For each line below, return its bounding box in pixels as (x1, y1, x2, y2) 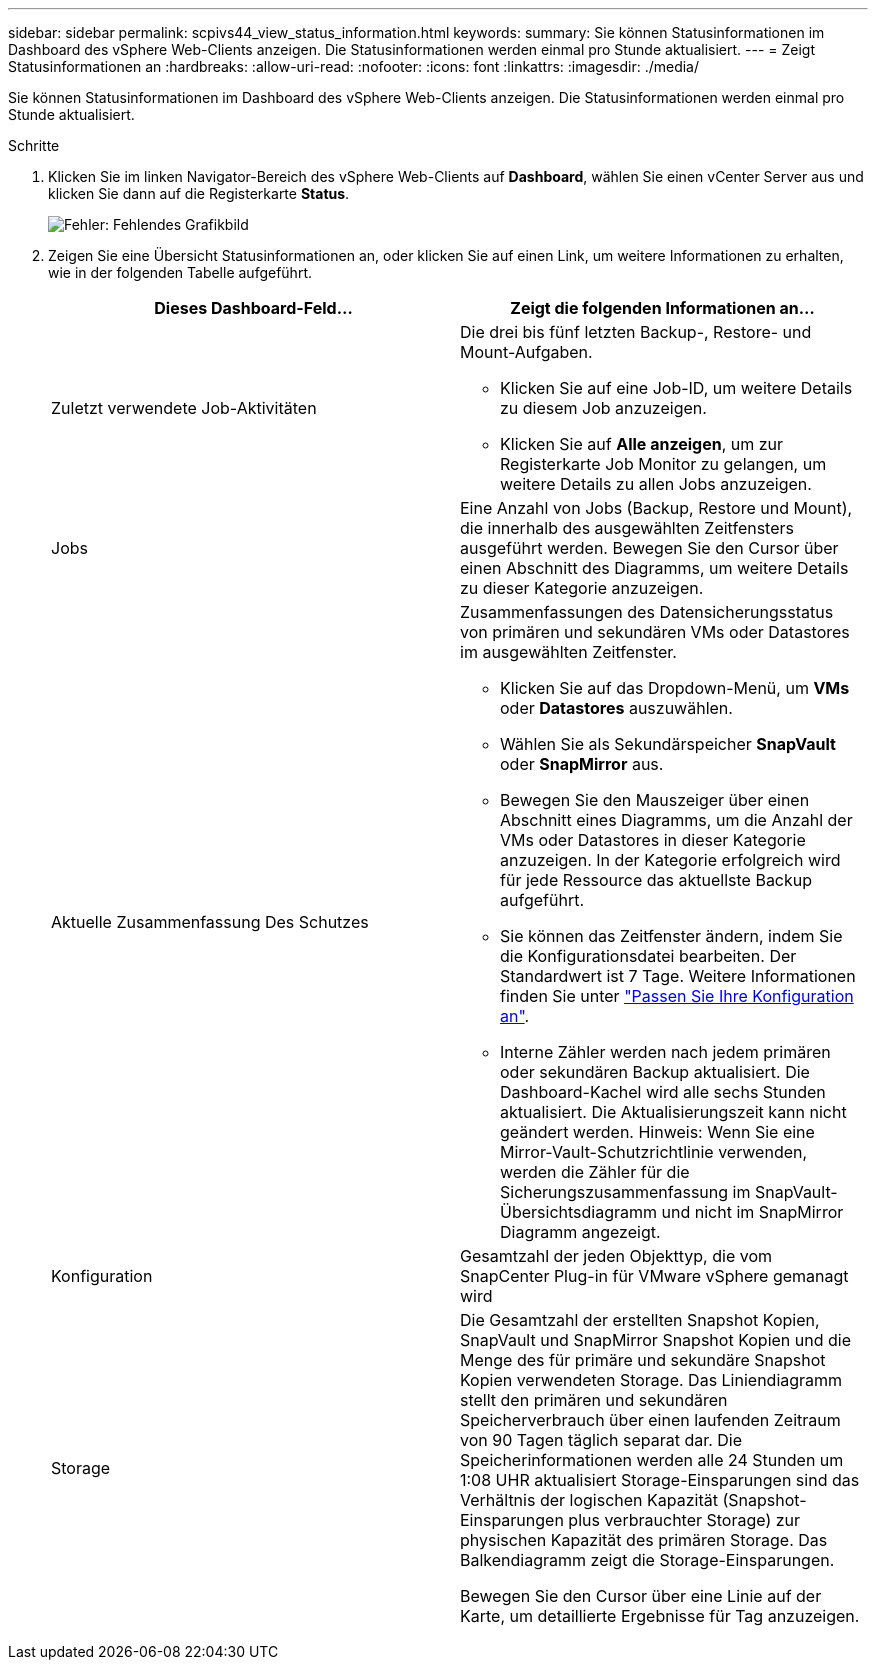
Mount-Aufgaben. (460, 342, 593, 362)
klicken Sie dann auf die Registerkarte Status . (48, 185, 350, 202)
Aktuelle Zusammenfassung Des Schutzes (51, 912, 369, 932)
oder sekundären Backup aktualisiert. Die (500, 1062, 810, 1082)
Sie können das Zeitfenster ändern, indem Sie (500, 926, 843, 946)
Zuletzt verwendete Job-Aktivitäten (51, 398, 317, 418)
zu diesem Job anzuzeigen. (500, 398, 707, 418)
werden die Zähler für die (500, 1162, 690, 1182)
